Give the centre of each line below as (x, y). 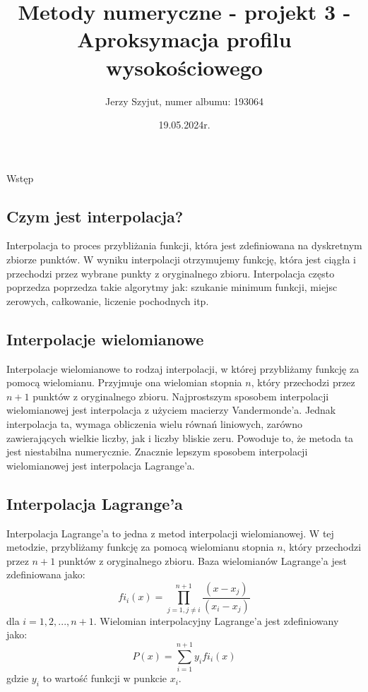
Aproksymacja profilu (184, 39)
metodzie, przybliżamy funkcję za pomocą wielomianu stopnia (140, 547)
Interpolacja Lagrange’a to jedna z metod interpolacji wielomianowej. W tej (170, 533)
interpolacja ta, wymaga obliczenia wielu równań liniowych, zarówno (154, 424)
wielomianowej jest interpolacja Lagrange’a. (101, 465)
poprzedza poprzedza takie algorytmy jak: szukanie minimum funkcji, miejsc (172, 287)
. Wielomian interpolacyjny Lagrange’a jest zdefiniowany (216, 620)
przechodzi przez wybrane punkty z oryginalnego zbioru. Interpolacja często (171, 273)
